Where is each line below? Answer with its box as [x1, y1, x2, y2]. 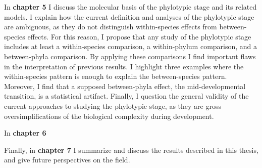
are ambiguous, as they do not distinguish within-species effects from [4, 21, 217, 32]
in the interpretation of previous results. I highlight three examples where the [4, 61, 244, 71]
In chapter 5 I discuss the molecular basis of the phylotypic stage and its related [4, 2, 257, 12]
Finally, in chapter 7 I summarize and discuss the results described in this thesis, [4, 144, 258, 155]
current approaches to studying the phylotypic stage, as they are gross [4, 100, 221, 111]
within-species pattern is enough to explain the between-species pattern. [4, 71, 227, 81]
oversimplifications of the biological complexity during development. [4, 110, 214, 121]
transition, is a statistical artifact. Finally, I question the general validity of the [4, 91, 249, 101]
